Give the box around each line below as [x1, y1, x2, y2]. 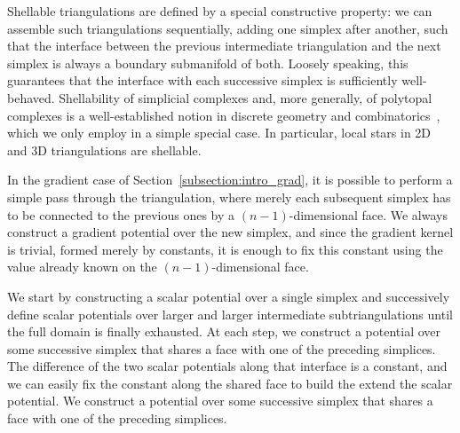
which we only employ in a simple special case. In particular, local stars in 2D [7, 123, 432, 142]
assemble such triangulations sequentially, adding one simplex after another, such [7, 19, 448, 37]
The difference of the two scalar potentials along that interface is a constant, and [7, 357, 448, 375]
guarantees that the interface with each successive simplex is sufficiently [7, 71, 398, 90]
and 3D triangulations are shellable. [7, 140, 202, 159]
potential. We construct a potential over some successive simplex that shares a [7, 391, 433, 410]
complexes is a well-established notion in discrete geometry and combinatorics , [7, 106, 440, 124]
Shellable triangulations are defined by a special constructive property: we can [7, 2, 432, 20]
